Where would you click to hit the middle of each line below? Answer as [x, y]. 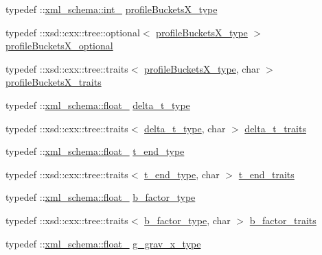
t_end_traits [266, 174]
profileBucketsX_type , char [202, 68]
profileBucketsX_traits [54, 82]
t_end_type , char [182, 174]
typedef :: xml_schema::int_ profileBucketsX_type [112, 9]
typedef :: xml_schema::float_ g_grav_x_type [103, 243]
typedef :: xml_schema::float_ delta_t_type [98, 105]
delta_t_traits [275, 128]
